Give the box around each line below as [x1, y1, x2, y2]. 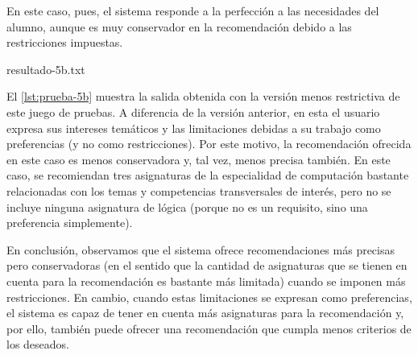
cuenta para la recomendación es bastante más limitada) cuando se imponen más [6, 272, 406, 289]
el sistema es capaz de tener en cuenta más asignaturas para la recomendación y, [6, 304, 404, 321]
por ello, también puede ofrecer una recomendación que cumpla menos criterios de [6, 320, 412, 336]
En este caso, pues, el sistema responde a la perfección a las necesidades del [6, 2, 379, 19]
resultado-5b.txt [6, 60, 85, 77]
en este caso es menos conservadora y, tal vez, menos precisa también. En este [6, 151, 391, 167]
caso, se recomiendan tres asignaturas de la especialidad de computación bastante [6, 167, 409, 184]
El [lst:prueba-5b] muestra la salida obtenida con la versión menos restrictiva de [6, 88, 400, 105]
